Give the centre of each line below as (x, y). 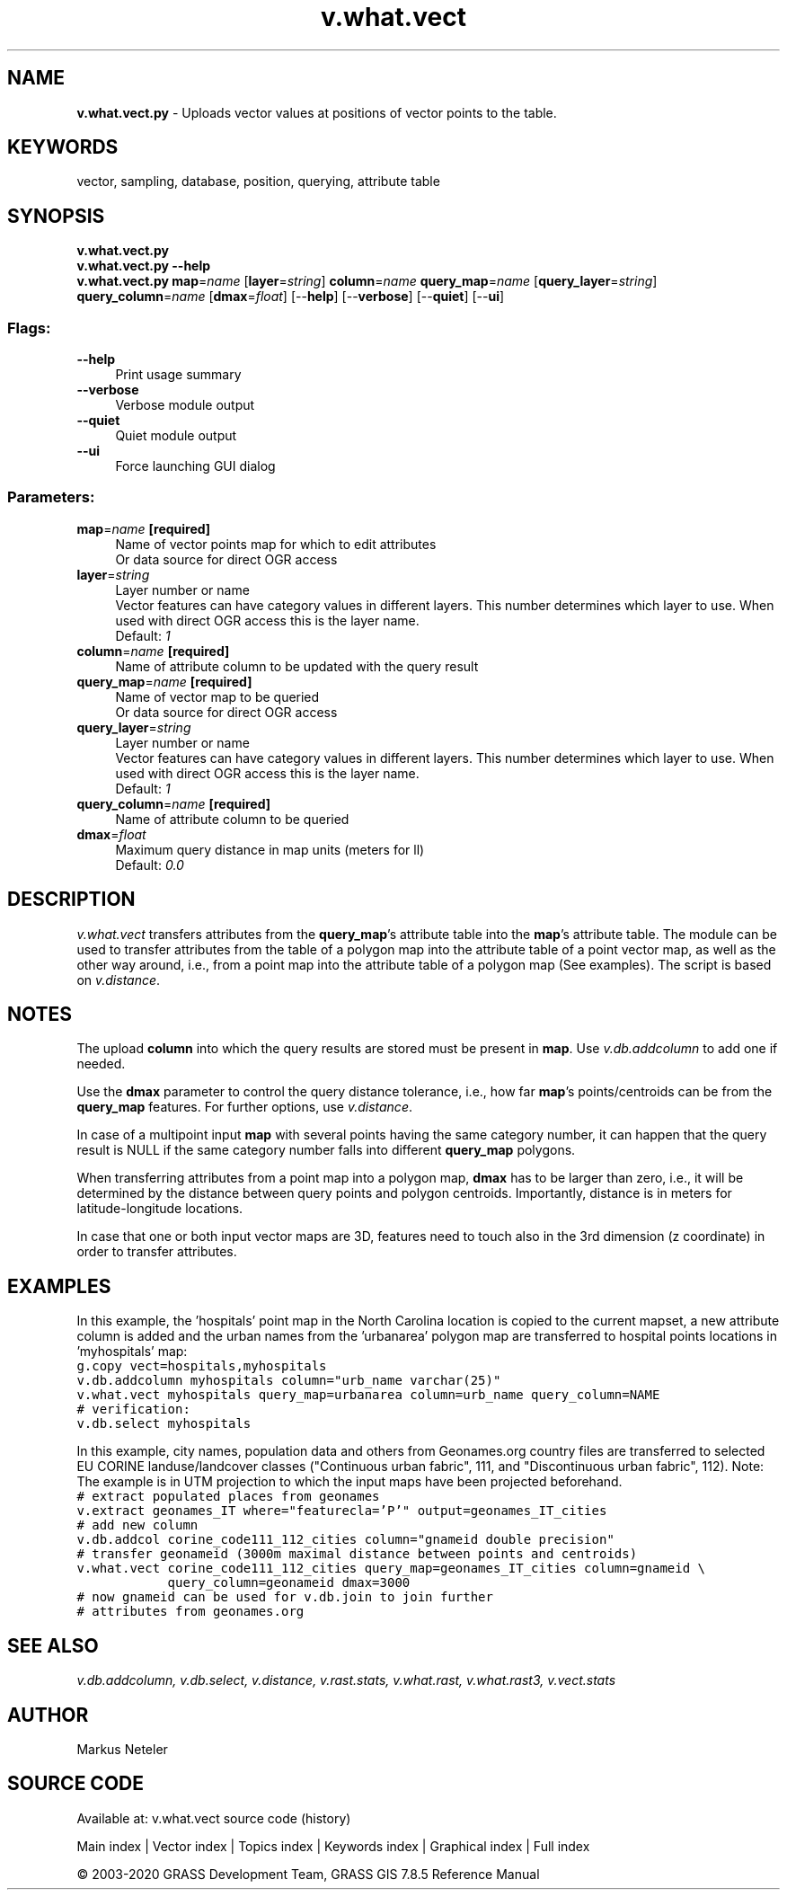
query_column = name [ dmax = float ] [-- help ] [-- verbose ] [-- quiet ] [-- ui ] (291, 297)
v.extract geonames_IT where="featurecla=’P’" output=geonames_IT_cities (342, 1511)
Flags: (29, 328)
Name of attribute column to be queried (232, 819)
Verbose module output (185, 405)
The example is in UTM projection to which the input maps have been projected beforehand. (349, 1482)
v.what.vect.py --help (144, 266)
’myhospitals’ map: (132, 1352)
